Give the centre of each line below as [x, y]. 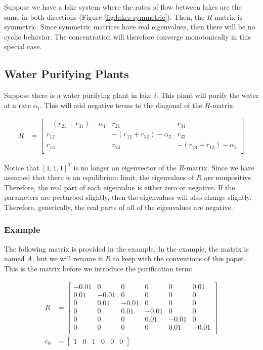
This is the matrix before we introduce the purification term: [98, 268]
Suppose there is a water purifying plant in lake [78, 95]
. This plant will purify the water [208, 95]
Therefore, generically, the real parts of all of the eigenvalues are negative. [119, 207]
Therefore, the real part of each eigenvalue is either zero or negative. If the [120, 187]
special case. [23, 46]
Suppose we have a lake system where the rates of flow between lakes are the [123, 7]
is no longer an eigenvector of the [125, 167]
